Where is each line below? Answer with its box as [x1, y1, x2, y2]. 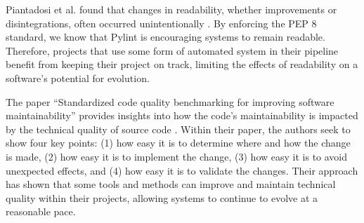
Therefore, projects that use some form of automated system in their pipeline [6, 43, 339, 58]
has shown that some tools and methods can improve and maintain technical [6, 177, 336, 191]
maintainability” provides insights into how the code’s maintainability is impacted [6, 108, 358, 123]
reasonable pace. [6, 204, 76, 219]
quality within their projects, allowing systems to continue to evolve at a [6, 190, 318, 205]
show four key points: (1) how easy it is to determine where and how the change [6, 135, 351, 150]
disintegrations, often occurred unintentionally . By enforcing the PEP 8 [6, 15, 317, 30]
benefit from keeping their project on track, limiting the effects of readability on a [6, 57, 358, 72]
